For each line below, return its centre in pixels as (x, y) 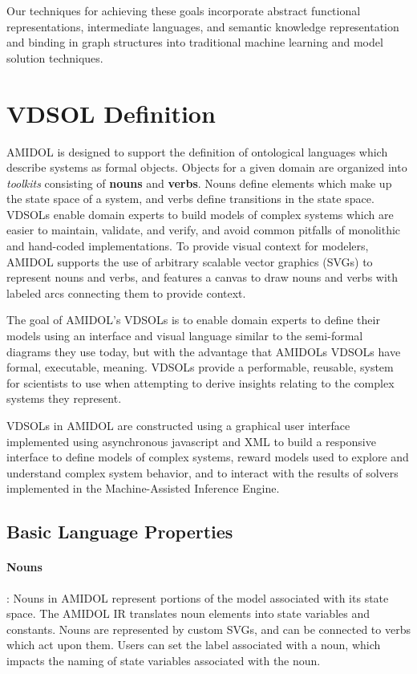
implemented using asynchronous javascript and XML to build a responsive (191, 441)
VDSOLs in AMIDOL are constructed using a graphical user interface (178, 425)
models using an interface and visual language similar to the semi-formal (185, 336)
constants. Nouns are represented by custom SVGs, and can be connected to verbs (208, 629)
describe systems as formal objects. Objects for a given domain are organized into (207, 167)
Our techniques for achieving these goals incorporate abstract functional (184, 10)
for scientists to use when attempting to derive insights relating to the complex (200, 382)
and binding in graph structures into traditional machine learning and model (195, 42)
